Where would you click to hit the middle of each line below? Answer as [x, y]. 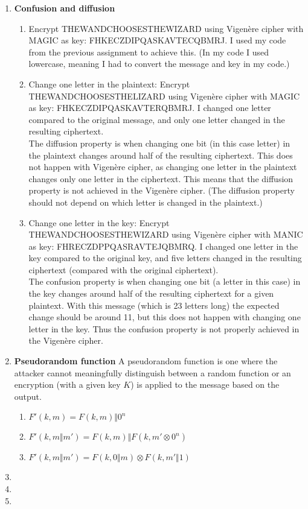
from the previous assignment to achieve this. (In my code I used [149, 52]
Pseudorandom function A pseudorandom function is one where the [146, 361]
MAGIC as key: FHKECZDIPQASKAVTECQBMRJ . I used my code [157, 40]
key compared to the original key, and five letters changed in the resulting [165, 258]
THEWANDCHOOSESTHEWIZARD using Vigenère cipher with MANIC [166, 234]
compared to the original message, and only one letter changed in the [157, 119]
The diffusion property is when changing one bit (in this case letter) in [159, 143]
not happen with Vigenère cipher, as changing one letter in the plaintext [163, 167]
